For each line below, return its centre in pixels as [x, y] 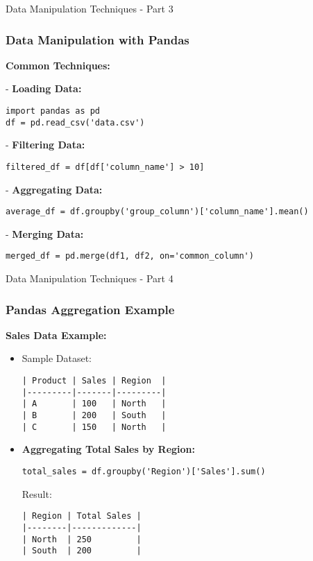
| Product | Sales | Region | [94, 381]
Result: [37, 493]
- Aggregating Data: [54, 189]
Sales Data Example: [56, 335]
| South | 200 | [82, 551]
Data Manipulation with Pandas [98, 39]
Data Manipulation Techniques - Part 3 [90, 8]
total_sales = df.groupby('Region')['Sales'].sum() [144, 471]
